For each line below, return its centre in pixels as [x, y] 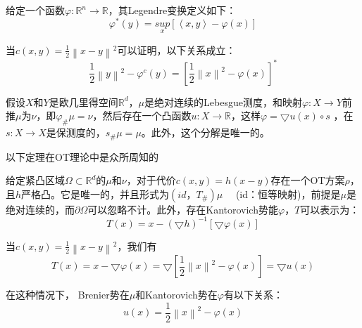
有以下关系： [254, 295]
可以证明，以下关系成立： [176, 50]
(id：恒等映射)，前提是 [288, 193]
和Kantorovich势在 [176, 295]
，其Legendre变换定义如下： [172, 10]
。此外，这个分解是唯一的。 [205, 132]
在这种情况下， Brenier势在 [68, 295]
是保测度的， [76, 132]
